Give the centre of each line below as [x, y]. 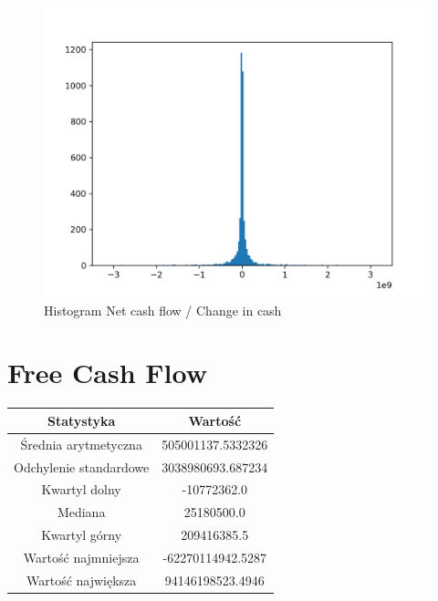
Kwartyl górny [82, 535]
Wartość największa [81, 580]
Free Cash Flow [108, 373]
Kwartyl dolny [81, 489]
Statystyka [81, 420]
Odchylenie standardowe [82, 466]
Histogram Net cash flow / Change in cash [163, 310]
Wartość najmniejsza [81, 557]
